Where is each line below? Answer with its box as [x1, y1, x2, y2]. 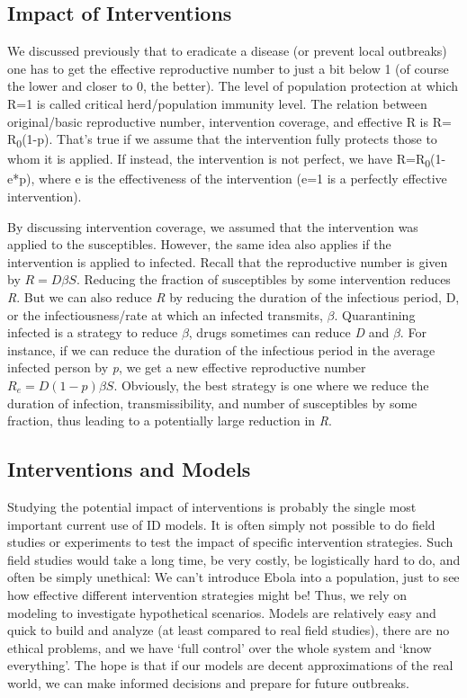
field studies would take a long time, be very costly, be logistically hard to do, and [7, 550, 461, 568]
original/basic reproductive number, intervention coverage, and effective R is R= [7, 112, 452, 130]
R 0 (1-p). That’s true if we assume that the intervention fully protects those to [7, 130, 437, 150]
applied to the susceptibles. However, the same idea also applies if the [7, 235, 391, 254]
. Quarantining [334, 305, 416, 324]
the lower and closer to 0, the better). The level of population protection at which [7, 76, 459, 95]
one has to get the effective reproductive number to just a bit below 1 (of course [7, 58, 449, 77]
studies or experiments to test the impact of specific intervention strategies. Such [7, 532, 454, 551]
